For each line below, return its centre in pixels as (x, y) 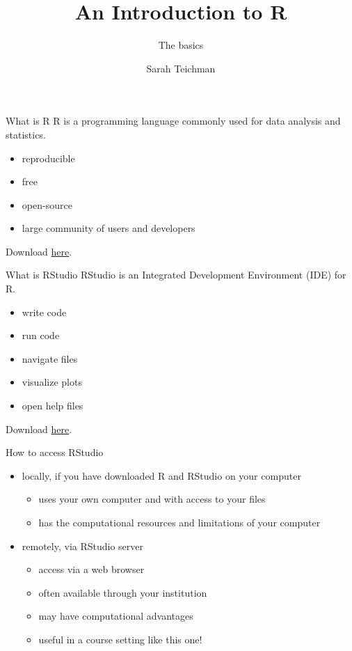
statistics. (26, 134)
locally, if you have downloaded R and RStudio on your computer (161, 475)
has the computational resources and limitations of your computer (179, 522)
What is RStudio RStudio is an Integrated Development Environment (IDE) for (176, 275)
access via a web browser (91, 569)
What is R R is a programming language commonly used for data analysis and (173, 121)
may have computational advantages (116, 616)
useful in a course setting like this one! (120, 639)
